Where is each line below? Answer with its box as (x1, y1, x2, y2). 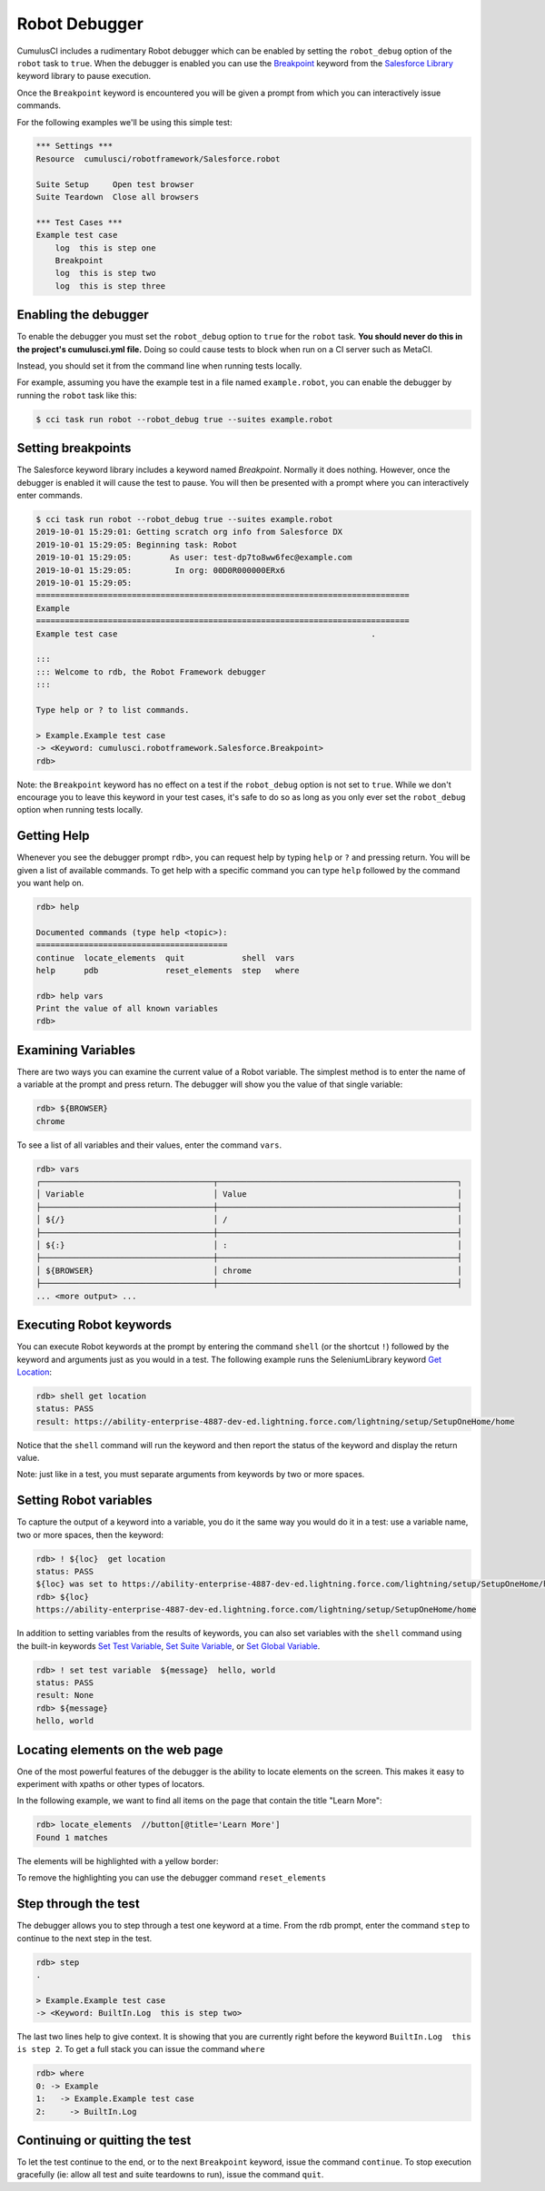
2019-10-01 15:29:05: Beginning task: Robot (35, 539, 238, 549)
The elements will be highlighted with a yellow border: (16, 1855, 219, 1866)
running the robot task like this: (16, 390, 137, 400)
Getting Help (16, 828, 90, 844)
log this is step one (54, 242, 156, 253)
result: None (35, 1690, 94, 1701)
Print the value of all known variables (35, 1003, 218, 1014)
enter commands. (16, 490, 84, 501)
